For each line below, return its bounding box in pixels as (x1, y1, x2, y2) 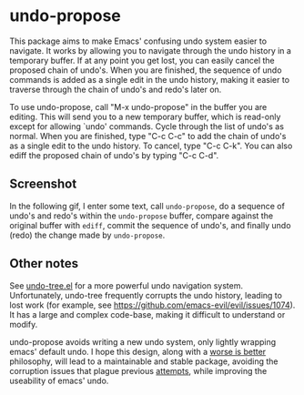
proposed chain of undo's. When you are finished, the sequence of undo (9, 65, 282, 76)
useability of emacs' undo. (9, 375, 109, 386)
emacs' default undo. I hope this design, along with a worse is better (9, 346, 267, 357)
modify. (9, 319, 38, 329)
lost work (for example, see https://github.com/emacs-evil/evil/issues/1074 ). (9, 299, 296, 310)
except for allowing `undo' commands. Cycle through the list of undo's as (9, 120, 285, 132)
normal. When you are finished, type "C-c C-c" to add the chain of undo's (9, 130, 287, 141)
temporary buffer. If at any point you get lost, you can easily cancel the (9, 55, 275, 66)
